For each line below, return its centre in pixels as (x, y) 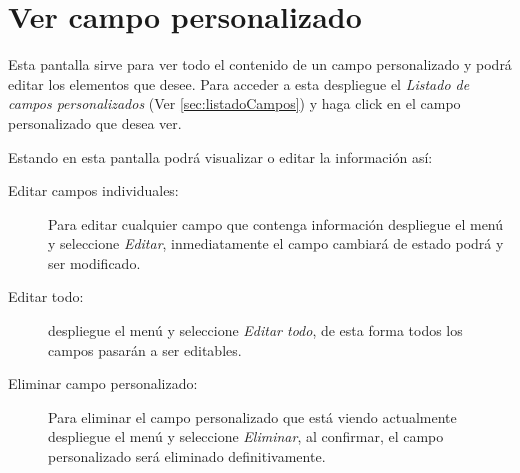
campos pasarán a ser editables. (145, 349)
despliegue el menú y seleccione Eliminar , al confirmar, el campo (246, 436)
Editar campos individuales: (93, 190)
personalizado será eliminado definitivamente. (187, 456)
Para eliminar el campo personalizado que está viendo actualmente (252, 416)
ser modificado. (94, 262)
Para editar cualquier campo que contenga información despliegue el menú (276, 223)
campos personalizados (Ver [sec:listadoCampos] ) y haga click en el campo (234, 103)
